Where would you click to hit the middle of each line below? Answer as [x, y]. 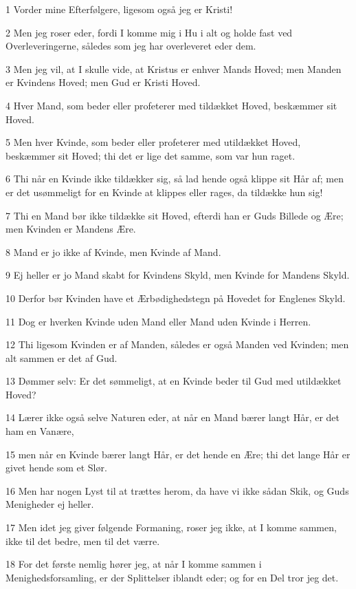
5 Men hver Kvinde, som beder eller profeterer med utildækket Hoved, [153, 142]
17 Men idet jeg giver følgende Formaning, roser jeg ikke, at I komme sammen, [171, 527]
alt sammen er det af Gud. [62, 357]
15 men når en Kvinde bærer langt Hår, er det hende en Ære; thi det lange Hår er [178, 454]
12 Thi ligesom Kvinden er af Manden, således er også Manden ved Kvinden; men [177, 344]
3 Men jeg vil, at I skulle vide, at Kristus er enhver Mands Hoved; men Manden [174, 68]
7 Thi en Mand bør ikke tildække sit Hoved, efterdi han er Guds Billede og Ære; [175, 215]
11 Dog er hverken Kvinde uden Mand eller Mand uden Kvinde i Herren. [158, 321]
